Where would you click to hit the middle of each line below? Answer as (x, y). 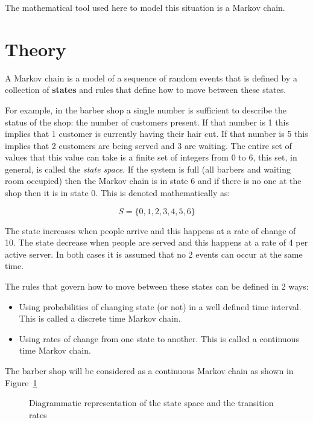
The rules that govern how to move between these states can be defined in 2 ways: (157, 286)
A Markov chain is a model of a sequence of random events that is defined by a (151, 78)
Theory (36, 49)
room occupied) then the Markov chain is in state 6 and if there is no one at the (153, 181)
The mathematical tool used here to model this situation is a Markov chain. (145, 7)
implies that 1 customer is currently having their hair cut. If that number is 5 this (156, 134)
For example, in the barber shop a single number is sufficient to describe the (146, 110)
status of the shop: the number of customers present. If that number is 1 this (147, 122)
